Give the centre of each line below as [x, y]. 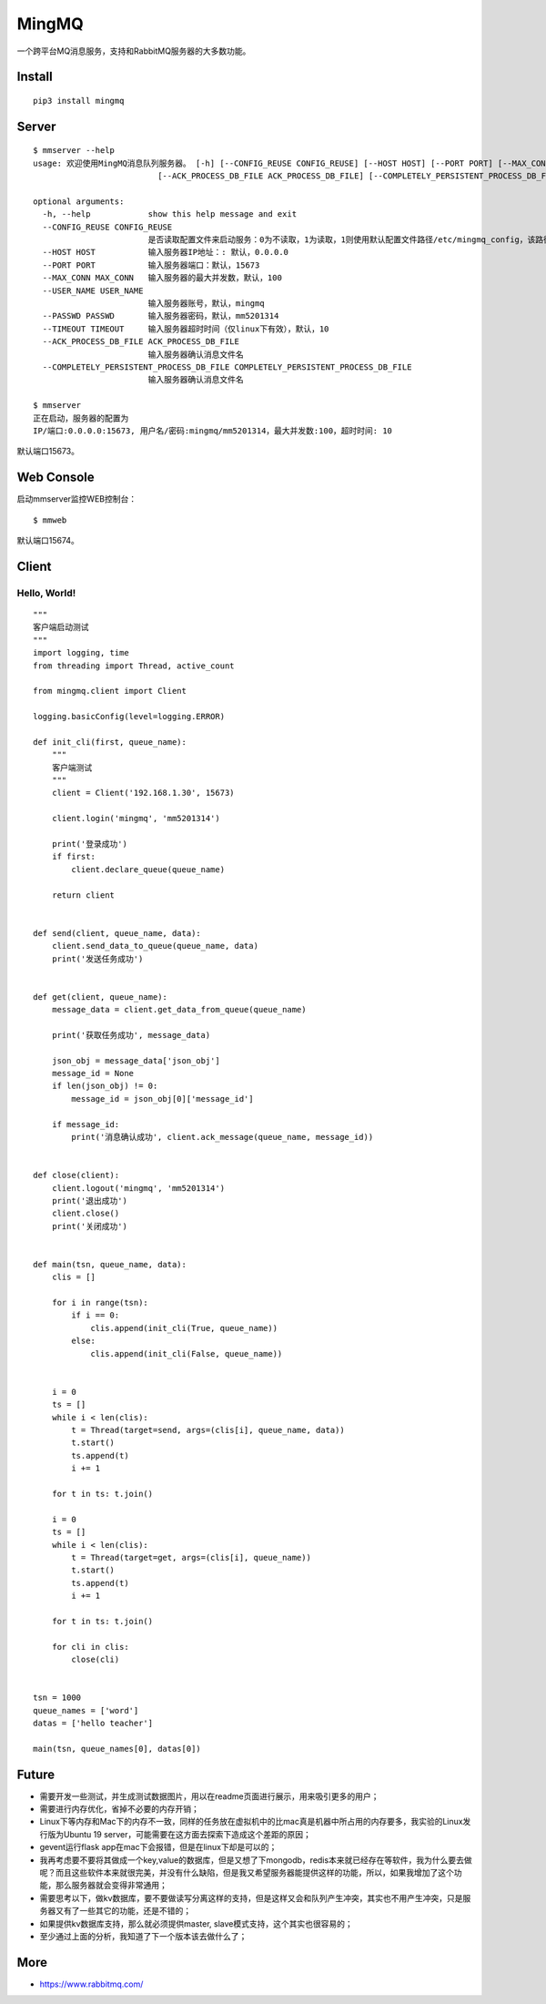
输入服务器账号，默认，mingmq [206, 304]
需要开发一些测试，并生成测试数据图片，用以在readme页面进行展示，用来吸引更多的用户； [209, 1796]
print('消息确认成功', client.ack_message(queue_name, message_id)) [222, 1137]
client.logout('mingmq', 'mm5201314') [138, 1188]
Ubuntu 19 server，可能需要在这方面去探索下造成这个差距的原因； [187, 1834]
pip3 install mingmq [79, 101]
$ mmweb [50, 520]
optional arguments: [79, 201]
